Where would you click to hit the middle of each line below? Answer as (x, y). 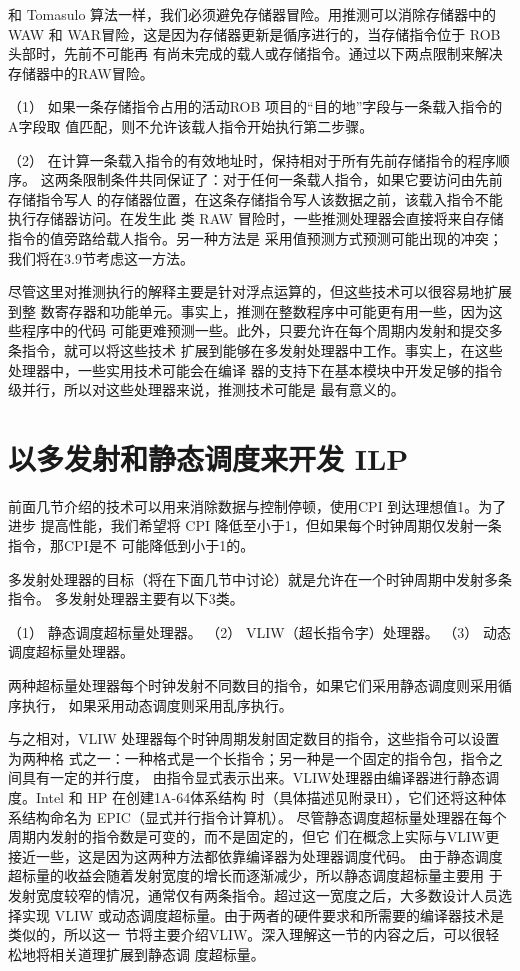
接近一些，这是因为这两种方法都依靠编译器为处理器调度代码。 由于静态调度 (255, 855)
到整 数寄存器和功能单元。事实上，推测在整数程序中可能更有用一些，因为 (248, 310)
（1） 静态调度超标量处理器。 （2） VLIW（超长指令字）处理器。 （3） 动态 (260, 631)
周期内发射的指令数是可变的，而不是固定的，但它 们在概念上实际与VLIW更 (254, 836)
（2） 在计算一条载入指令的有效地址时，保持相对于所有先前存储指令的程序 (252, 159)
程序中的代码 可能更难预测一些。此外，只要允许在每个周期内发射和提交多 (262, 330)
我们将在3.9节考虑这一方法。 (101, 257)
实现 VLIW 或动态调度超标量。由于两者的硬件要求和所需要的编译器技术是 (263, 914)
